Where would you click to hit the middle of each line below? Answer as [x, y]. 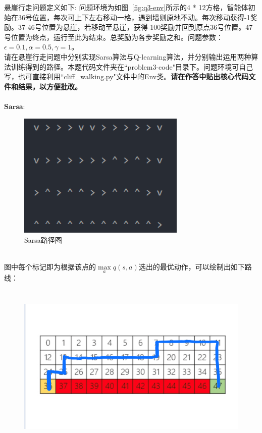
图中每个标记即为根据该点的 [50, 267]
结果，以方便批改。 [50, 86]
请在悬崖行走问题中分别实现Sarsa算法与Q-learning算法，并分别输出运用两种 [128, 56]
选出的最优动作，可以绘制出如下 [192, 267]
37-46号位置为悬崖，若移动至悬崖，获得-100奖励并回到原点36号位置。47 [135, 27]
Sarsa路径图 [43, 239]
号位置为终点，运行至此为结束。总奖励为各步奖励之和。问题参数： [114, 37]
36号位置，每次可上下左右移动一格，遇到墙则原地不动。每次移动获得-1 [134, 17]
